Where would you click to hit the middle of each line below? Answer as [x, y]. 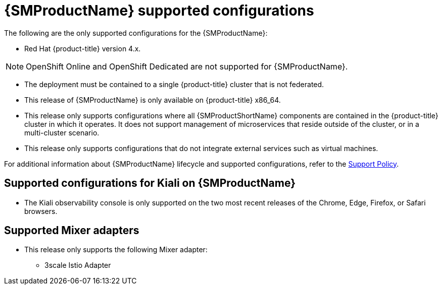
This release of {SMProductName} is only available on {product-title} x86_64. [153, 100]
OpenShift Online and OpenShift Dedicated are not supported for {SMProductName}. [187, 66]
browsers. [41, 211]
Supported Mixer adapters [72, 231]
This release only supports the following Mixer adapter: [116, 250]
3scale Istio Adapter [78, 265]
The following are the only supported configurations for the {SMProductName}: [136, 33]
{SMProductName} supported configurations [159, 11]
